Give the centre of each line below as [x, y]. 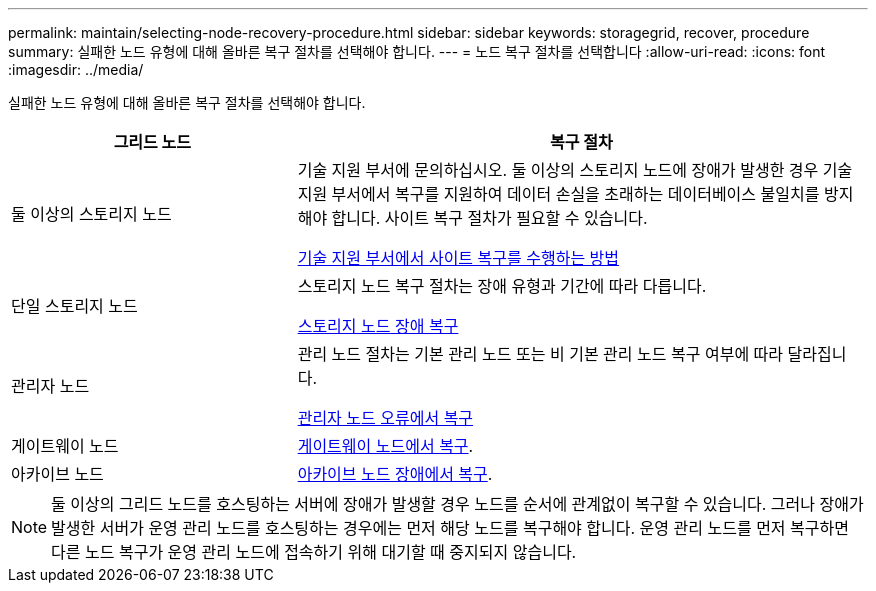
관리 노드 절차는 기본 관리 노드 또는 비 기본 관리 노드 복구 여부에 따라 [540, 354]
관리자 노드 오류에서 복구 [385, 418]
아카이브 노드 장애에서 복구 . [395, 474]
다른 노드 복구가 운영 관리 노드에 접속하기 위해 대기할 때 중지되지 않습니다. [314, 552]
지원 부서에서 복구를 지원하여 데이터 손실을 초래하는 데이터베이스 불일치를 [558, 194]
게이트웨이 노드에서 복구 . [385, 446]
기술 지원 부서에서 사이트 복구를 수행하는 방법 [458, 258]
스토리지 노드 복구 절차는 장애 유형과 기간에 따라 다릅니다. [502, 286]
